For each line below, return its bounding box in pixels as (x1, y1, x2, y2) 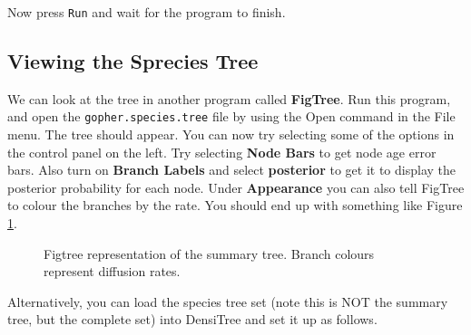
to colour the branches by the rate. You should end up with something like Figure (7, 196, 463, 215)
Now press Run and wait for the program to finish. (7, 3, 286, 21)
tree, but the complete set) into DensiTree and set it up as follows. (7, 310, 378, 329)
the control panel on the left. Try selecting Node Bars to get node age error (7, 142, 437, 161)
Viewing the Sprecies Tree (7, 47, 259, 75)
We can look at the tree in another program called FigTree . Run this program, (7, 89, 451, 108)
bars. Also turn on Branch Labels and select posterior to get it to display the (7, 160, 456, 179)
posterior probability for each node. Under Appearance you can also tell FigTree (7, 177, 465, 196)
